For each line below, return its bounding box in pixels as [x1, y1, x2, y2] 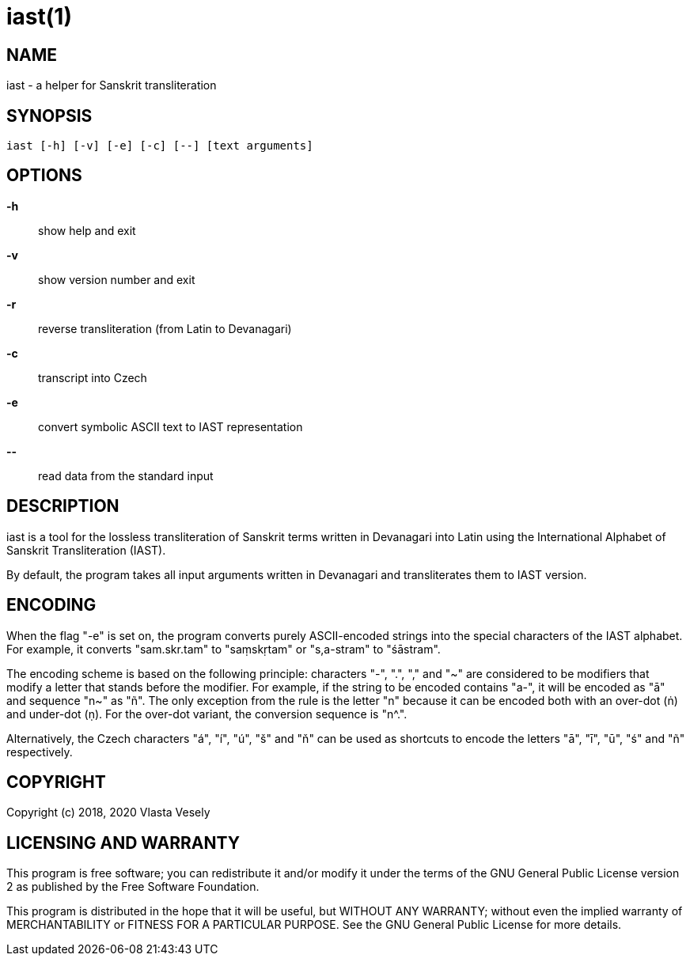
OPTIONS [6, 165, 82, 186]
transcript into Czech [38, 370, 147, 384]
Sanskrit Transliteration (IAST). [6, 543, 166, 557]
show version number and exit [38, 272, 195, 286]
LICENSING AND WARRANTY [6, 832, 241, 853]
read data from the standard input [38, 468, 214, 483]
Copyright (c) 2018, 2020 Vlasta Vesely [6, 805, 210, 820]
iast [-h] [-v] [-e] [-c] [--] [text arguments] [6, 139, 313, 153]
